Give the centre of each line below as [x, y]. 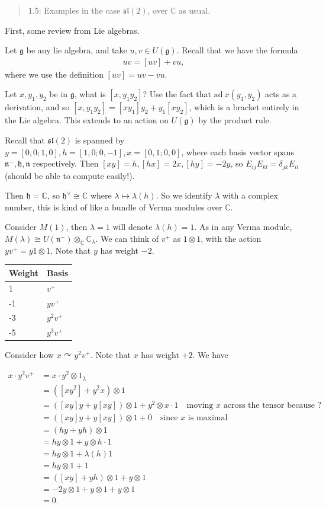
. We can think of [127, 239]
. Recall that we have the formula [237, 50]
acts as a [281, 94]
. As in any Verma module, [243, 227]
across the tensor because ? [272, 405]
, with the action [231, 239]
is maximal [208, 418]
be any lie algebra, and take [77, 50]
